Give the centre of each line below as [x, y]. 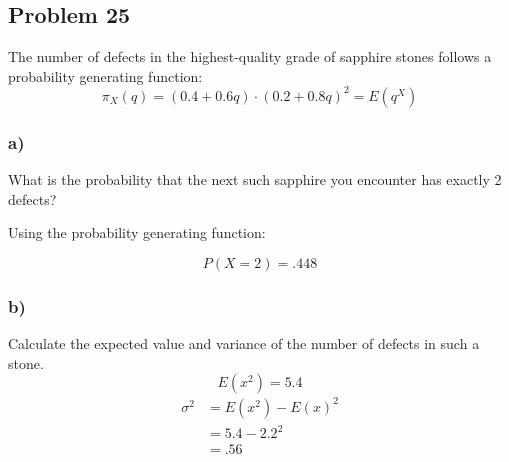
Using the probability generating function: [137, 232]
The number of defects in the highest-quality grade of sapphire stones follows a [250, 56]
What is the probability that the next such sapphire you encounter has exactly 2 [255, 179]
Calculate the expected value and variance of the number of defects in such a [244, 343]
